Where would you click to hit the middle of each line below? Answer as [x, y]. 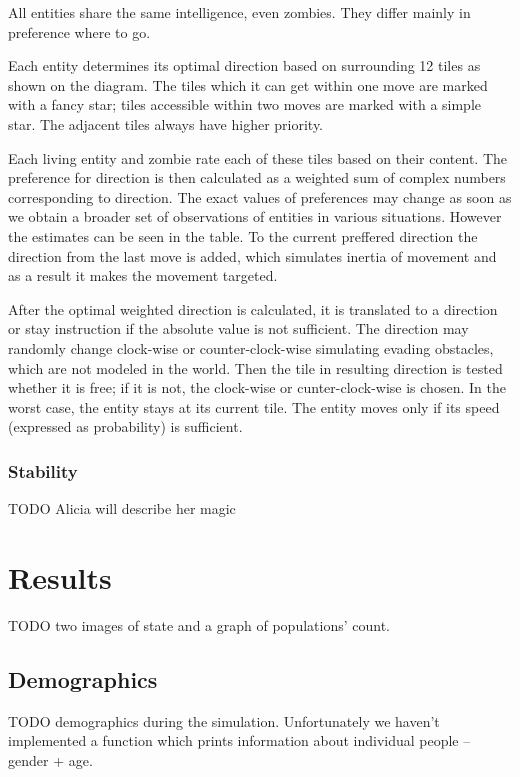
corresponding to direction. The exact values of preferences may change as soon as [260, 196]
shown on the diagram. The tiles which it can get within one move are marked [248, 84]
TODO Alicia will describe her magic [122, 508]
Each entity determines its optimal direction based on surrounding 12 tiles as [244, 65]
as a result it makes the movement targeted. [143, 275]
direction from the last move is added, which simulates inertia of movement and [252, 255]
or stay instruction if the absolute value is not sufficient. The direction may [238, 328]
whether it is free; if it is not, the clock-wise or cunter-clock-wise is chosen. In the [257, 387]
